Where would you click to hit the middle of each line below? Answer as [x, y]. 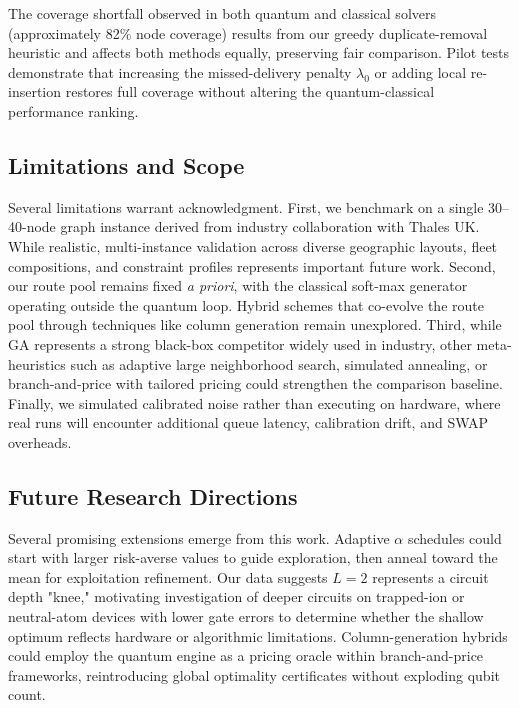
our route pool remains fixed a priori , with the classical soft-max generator [238, 285]
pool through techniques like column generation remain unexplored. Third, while [255, 324]
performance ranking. [73, 110]
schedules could [454, 537]
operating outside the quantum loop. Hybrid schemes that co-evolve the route [246, 304]
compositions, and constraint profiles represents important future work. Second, [252, 265]
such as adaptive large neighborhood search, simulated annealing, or [279, 363]
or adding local [420, 71]
